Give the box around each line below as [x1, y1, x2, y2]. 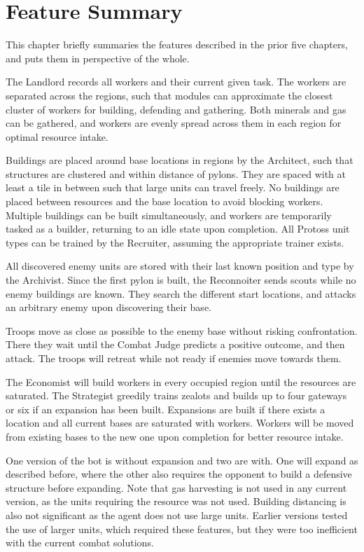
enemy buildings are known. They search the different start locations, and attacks [6, 286, 356, 301]
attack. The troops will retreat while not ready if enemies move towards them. [6, 351, 342, 365]
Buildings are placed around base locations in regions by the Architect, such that [6, 153, 353, 167]
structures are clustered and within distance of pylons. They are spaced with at [6, 166, 346, 181]
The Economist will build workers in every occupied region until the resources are [6, 374, 356, 389]
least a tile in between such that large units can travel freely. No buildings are [6, 180, 339, 195]
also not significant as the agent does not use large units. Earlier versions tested [6, 507, 348, 522]
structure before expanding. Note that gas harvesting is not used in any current [6, 480, 347, 495]
